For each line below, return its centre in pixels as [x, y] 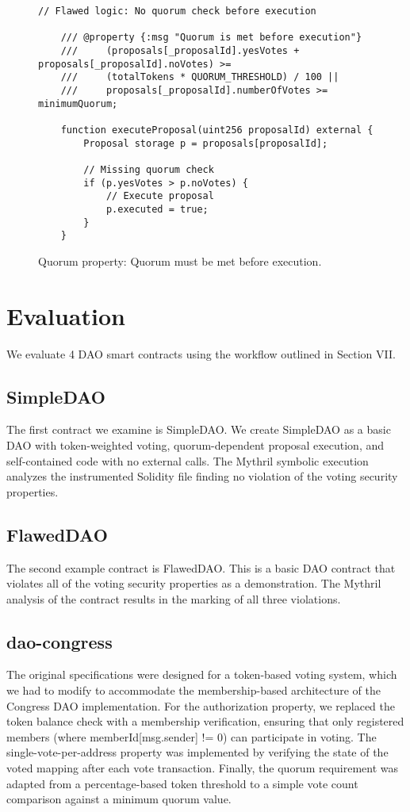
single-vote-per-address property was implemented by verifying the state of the [197, 752]
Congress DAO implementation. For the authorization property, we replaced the [201, 705]
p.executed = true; [157, 209]
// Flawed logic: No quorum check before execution [177, 11]
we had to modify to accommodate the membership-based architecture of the [194, 690]
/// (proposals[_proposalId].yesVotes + [180, 50]
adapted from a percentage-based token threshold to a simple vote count [182, 783]
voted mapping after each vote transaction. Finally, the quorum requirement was [203, 768]
